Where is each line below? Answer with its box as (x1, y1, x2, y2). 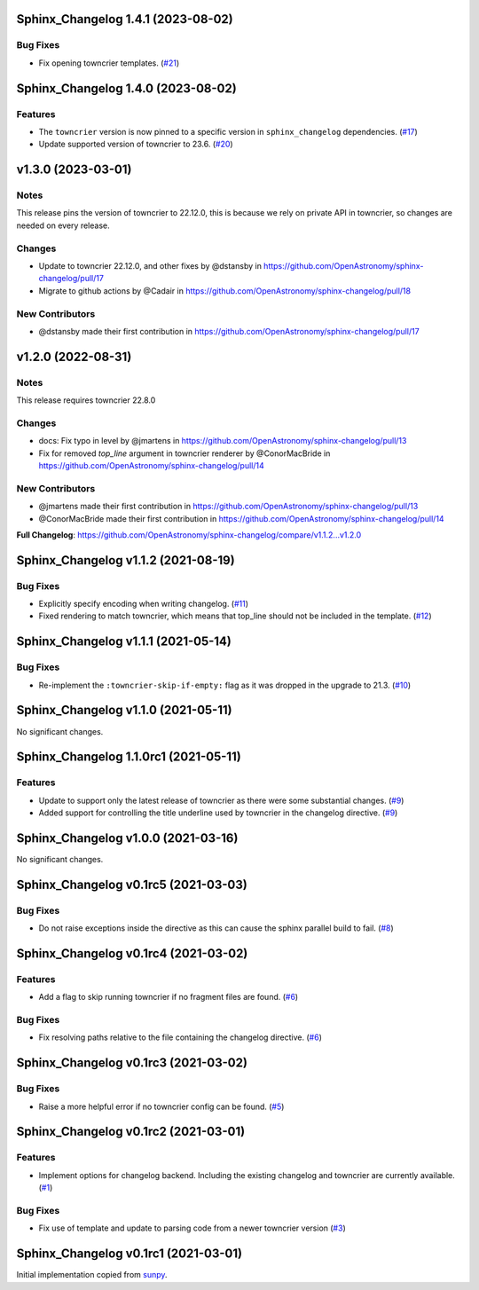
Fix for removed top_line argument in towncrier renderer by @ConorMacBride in (38, 448, 331, 459)
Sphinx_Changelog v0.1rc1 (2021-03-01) (16, 1247, 243, 1262)
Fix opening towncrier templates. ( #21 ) (38, 58, 180, 68)
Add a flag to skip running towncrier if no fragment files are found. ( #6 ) (38, 992, 299, 1003)
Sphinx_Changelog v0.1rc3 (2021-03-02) (16, 1056, 248, 1071)
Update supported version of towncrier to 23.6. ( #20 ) (38, 138, 234, 150)
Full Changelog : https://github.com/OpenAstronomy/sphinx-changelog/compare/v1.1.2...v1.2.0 (16, 529, 362, 540)
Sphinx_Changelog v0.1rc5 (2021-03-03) (16, 877, 247, 892)
